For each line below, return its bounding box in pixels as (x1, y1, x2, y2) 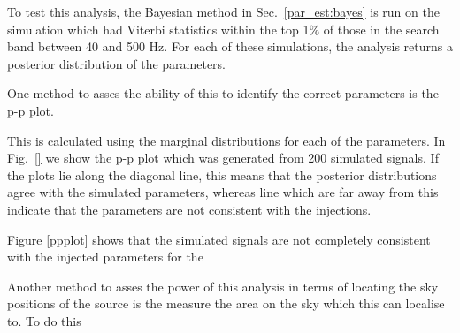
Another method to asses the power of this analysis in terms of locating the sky (7, 276, 439, 295)
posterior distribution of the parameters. (7, 54, 226, 72)
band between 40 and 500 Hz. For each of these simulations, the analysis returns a (7, 37, 453, 56)
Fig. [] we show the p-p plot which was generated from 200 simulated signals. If (7, 148, 439, 167)
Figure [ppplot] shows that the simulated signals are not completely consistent (7, 230, 431, 248)
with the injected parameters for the (7, 247, 203, 266)
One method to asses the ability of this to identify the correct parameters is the (7, 84, 439, 102)
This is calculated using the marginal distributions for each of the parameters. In (7, 131, 446, 149)
